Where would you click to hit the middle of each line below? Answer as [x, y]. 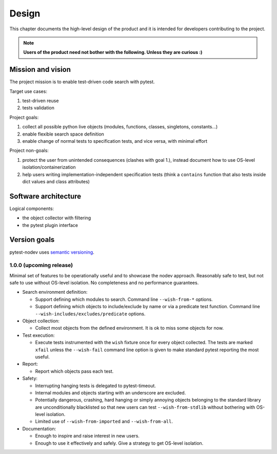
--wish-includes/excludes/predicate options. [90, 314]
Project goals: [24, 117]
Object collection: [41, 321]
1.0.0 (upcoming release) [41, 266]
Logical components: [32, 209]
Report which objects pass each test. [74, 371]
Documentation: [39, 428]
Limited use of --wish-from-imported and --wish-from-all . [104, 422]
